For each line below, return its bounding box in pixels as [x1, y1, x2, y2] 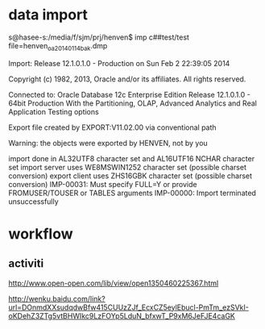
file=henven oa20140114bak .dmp [8, 40, 108, 52]
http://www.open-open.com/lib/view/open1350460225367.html [8, 278, 219, 288]
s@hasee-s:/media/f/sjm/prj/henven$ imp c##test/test [8, 32, 189, 42]
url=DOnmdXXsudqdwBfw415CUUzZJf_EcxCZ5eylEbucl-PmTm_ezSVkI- [8, 302, 250, 312]
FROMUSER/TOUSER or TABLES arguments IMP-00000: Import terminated [8, 188, 256, 198]
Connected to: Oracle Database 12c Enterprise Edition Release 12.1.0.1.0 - [8, 90, 251, 99]
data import [8, 6, 89, 24]
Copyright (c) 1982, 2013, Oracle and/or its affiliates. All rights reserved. [8, 74, 246, 84]
